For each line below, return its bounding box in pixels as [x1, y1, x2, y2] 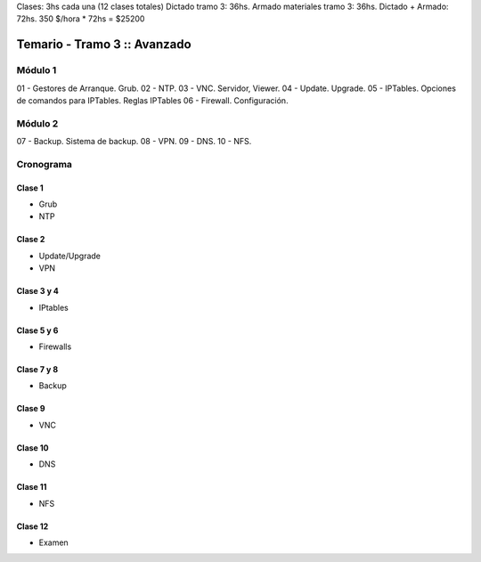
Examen [38, 537, 69, 548]
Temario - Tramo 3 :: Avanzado [16, 37, 192, 53]
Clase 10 [16, 442, 49, 453]
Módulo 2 [16, 117, 59, 129]
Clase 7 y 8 [16, 363, 59, 374]
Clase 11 [16, 482, 47, 493]
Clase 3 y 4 [16, 286, 60, 297]
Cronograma [16, 158, 73, 170]
